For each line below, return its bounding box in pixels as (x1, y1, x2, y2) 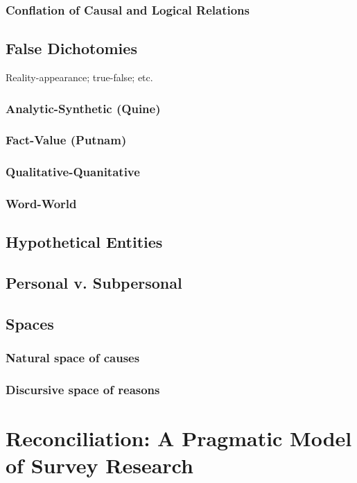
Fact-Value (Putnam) (6, 131, 127, 149)
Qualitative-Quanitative (6, 163, 140, 180)
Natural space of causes (6, 349, 140, 366)
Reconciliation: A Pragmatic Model (6, 424, 352, 452)
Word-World (6, 195, 77, 212)
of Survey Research (6, 451, 193, 480)
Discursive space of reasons (6, 381, 160, 398)
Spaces (6, 312, 54, 334)
